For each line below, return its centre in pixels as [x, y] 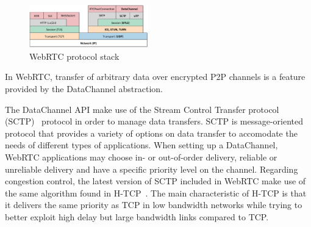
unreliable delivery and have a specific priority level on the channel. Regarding [152, 169]
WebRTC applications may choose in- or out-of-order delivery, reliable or [141, 157]
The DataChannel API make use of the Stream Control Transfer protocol [142, 109]
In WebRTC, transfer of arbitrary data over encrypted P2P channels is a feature [155, 77]
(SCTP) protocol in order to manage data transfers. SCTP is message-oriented [154, 121]
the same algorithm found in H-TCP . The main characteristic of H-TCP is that [156, 193]
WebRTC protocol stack [74, 56]
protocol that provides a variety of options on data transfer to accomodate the [151, 133]
